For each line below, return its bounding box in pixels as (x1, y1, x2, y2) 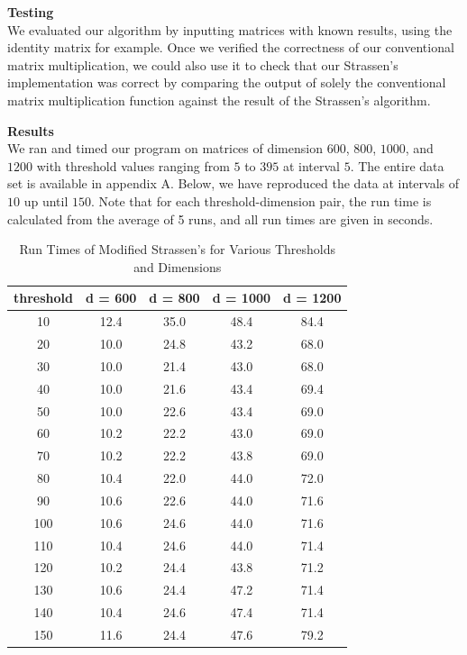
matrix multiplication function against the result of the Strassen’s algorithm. (7, 90, 431, 109)
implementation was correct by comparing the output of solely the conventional (7, 73, 446, 92)
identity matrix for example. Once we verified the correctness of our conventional (7, 38, 454, 57)
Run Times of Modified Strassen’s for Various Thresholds (19, 240, 335, 259)
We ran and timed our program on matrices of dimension (7, 139, 323, 158)
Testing (7, 3, 54, 21)
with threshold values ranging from (36, 156, 230, 175)
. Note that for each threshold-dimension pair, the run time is (90, 191, 432, 210)
